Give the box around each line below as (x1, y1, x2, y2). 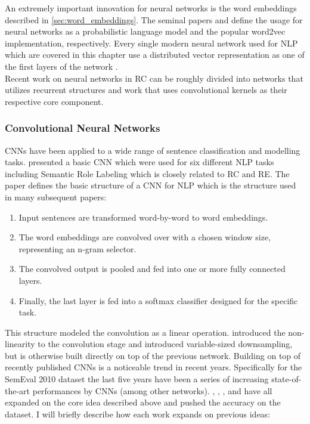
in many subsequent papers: (5, 190, 107, 203)
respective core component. (5, 95, 104, 107)
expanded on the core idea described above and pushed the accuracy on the (5, 396, 281, 408)
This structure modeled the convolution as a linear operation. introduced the (5, 326, 286, 338)
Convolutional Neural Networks (5, 120, 160, 135)
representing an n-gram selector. (18, 242, 137, 255)
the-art (5, 384, 30, 397)
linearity (5, 338, 35, 350)
